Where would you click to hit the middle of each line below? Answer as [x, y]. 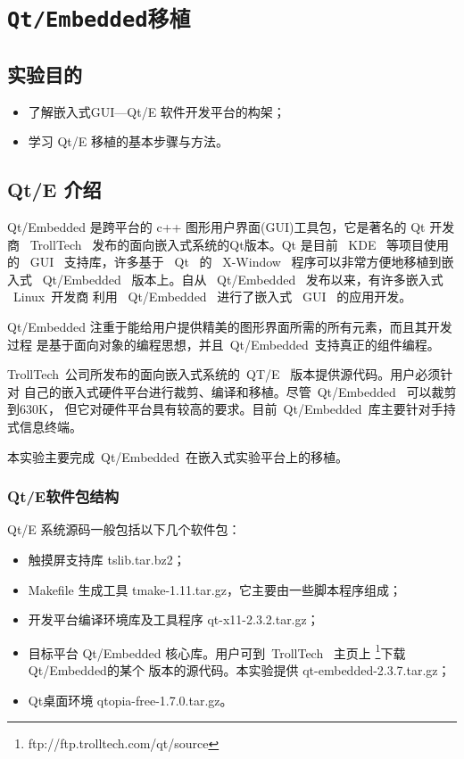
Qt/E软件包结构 [63, 496]
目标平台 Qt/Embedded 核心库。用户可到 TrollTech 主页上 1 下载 [217, 651]
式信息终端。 [45, 427]
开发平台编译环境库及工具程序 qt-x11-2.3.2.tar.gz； [174, 619]
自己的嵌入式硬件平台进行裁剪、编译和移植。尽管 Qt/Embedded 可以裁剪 [240, 391]
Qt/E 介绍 [54, 190]
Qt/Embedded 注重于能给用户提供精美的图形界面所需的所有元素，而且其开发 [230, 327]
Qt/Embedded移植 [99, 20]
